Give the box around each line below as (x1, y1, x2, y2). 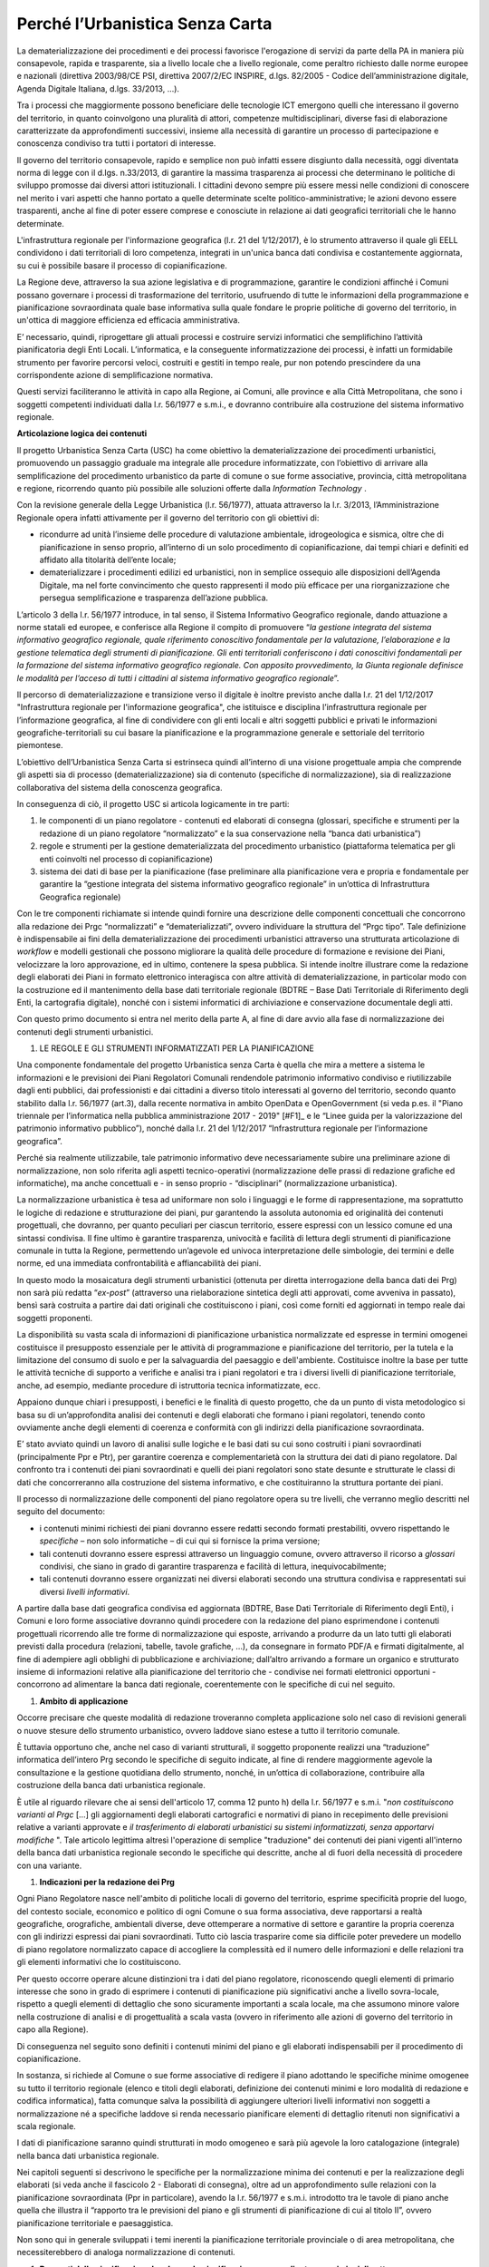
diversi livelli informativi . (39, 1586, 130, 1597)
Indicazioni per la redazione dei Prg (39, 1876, 176, 1887)
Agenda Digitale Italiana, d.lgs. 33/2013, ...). (16, 83, 180, 94)
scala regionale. (16, 2120, 76, 2131)
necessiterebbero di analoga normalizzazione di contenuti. (16, 2247, 235, 2258)
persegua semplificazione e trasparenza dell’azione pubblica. (39, 592, 269, 603)
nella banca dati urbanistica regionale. (16, 2150, 159, 2161)
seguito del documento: (16, 1506, 106, 1517)
